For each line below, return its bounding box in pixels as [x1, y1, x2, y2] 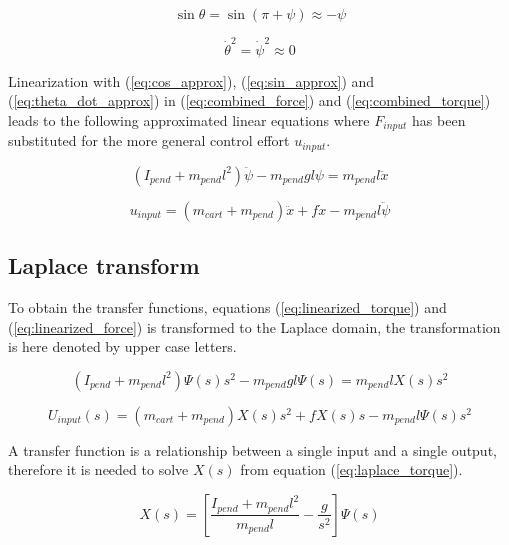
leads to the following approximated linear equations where [8, 109, 370, 130]
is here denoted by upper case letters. [8, 336, 237, 357]
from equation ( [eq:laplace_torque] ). [240, 459, 463, 480]
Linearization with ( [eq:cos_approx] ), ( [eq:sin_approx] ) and [8, 70, 375, 91]
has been [412, 109, 466, 130]
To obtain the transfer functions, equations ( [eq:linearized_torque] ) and [8, 297, 447, 318]
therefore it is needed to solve [8, 459, 189, 480]
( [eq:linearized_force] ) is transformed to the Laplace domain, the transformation [8, 316, 501, 337]
